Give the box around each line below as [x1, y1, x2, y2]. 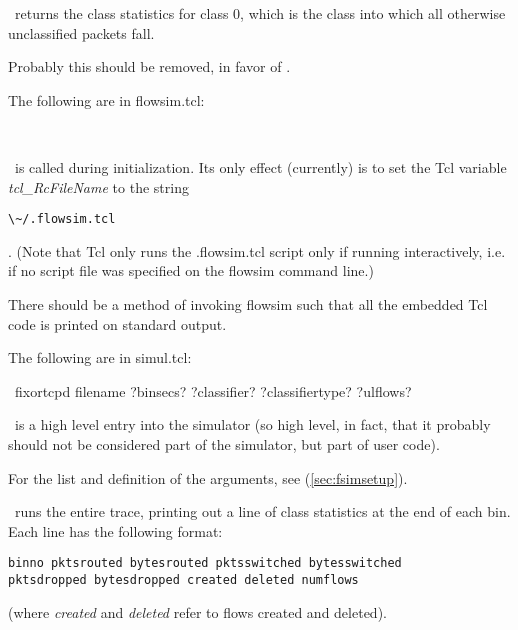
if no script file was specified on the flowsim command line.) [8, 260, 374, 281]
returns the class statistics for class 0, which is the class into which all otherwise [14, 3, 506, 23]
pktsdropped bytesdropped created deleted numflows [8, 573, 359, 587]
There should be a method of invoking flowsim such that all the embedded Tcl [8, 294, 488, 314]
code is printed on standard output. [8, 313, 227, 334]
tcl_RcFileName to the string [8, 176, 189, 197]
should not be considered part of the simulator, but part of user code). [8, 433, 440, 454]
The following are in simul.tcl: [8, 347, 192, 368]
